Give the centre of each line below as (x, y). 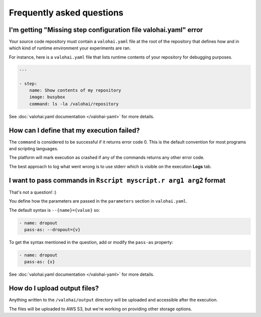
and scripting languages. (34, 149)
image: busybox (47, 97)
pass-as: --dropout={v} (52, 230)
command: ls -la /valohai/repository (74, 104)
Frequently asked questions (66, 13)
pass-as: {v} (40, 262)
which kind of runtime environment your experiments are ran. (70, 48)
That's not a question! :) (33, 192)
